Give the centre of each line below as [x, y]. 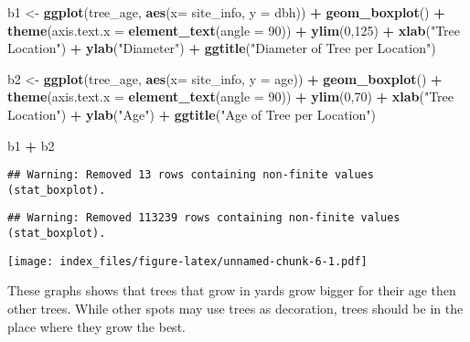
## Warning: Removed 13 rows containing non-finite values [191, 175]
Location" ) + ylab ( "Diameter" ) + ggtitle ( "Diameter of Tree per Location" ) [222, 48]
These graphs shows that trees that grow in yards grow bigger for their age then [232, 290]
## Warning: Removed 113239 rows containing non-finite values [204, 218]
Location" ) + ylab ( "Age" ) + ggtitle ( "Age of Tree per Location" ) [192, 114]
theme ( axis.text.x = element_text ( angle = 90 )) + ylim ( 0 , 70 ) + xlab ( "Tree [231, 96]
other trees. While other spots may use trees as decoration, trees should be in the [235, 309]
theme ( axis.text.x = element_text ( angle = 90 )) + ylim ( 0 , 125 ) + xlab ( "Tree [234, 30]
